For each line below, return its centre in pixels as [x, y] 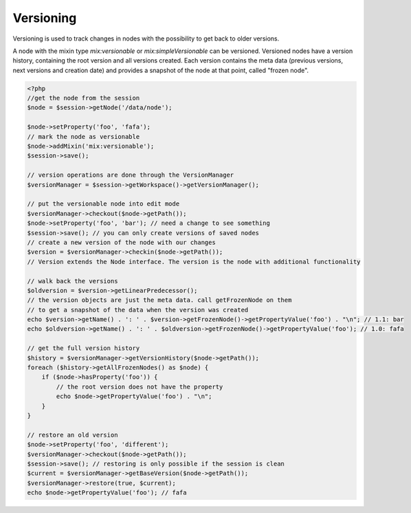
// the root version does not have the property [140, 386]
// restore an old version [73, 435]
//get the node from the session [84, 98]
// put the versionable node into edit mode [103, 204]
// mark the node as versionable [84, 137]
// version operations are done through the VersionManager [131, 175]
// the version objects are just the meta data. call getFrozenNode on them [159, 300]
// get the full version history [84, 348]
